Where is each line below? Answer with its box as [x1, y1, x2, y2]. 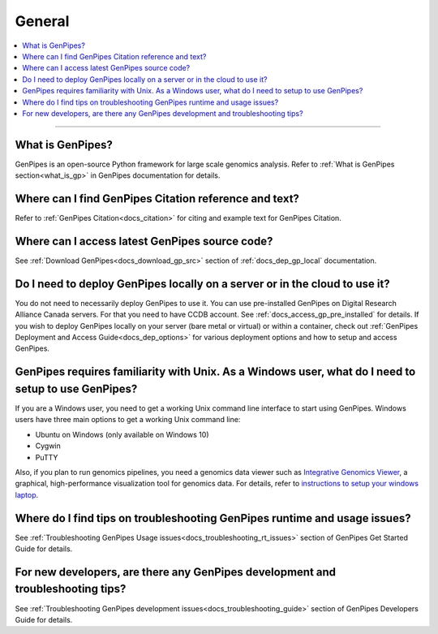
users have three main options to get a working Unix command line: [15, 415, 241, 425]
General [15, 12, 70, 30]
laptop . [15, 490, 39, 499]
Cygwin [35, 441, 61, 451]
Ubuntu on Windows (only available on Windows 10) [35, 429, 209, 439]
